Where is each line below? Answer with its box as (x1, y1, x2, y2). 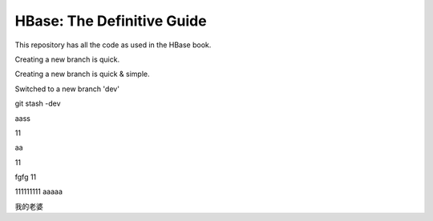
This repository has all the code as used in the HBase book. (14, 40, 212, 50)
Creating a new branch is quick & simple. (14, 69, 150, 79)
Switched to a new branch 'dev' (14, 84, 120, 94)
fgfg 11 (14, 172, 37, 182)
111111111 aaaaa (14, 187, 63, 196)
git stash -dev (14, 98, 61, 108)
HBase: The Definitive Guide (14, 12, 208, 30)
